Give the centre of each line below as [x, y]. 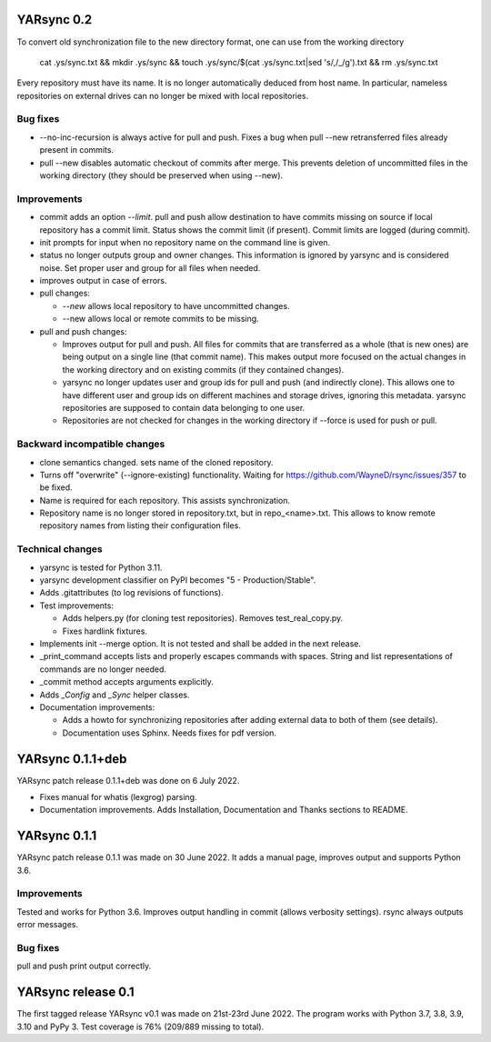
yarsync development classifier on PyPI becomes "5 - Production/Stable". [178, 580]
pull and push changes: [83, 331]
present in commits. [76, 150]
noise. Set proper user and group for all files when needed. [150, 267]
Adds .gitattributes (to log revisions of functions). [131, 593]
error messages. [48, 925]
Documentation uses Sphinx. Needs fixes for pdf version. [170, 733]
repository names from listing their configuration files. [140, 526]
